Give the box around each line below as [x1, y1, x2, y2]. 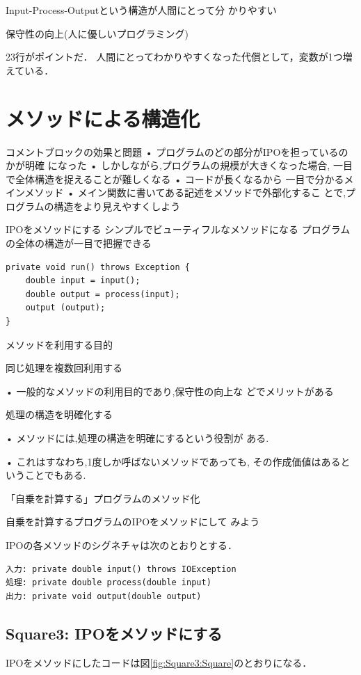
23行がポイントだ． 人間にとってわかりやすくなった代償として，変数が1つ [6, 49, 343, 64]
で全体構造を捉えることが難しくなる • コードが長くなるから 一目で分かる [6, 171, 344, 186]
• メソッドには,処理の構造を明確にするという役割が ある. [6, 431, 269, 445]
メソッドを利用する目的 [6, 337, 113, 351]
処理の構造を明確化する [6, 407, 113, 422]
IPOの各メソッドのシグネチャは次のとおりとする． [6, 537, 237, 552]
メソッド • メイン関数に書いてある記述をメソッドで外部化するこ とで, [24, 185, 346, 200]
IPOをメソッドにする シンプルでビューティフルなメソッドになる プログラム [6, 222, 351, 237]
